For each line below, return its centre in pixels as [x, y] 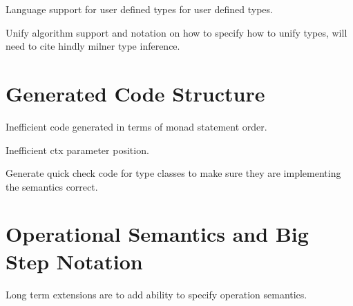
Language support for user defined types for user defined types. [139, 9]
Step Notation [74, 261]
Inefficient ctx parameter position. [77, 150]
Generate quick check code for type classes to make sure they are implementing [173, 173]
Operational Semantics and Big [157, 234]
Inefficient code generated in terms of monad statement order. [136, 126]
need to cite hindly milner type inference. [93, 46]
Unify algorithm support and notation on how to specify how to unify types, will [176, 32]
